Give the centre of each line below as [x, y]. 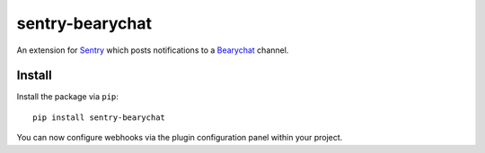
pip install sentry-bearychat [99, 117]
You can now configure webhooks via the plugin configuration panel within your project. [180, 138]
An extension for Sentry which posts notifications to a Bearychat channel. [153, 50]
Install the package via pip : [67, 97]
